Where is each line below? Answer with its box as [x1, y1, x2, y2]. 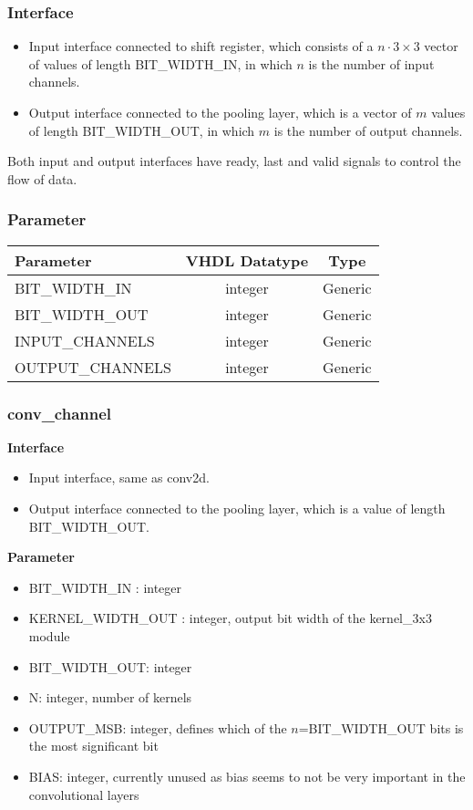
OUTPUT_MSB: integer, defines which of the [28, 718, 287, 737]
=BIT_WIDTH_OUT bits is [298, 718, 464, 737]
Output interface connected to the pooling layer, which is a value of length [28, 499, 446, 517]
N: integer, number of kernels [28, 688, 192, 707]
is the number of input [308, 54, 435, 73]
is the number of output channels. [273, 120, 463, 140]
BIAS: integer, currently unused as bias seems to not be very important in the [28, 766, 466, 785]
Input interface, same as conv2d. [28, 468, 210, 487]
